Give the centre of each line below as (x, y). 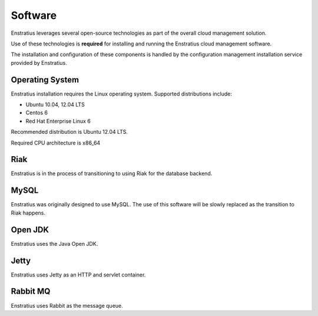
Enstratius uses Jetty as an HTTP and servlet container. (78, 275)
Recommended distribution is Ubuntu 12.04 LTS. (69, 132)
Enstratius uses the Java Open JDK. (54, 243)
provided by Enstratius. (39, 62)
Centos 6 (37, 113)
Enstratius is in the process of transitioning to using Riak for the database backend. (112, 173)
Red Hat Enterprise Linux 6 (58, 121)
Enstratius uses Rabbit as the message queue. (67, 305)
